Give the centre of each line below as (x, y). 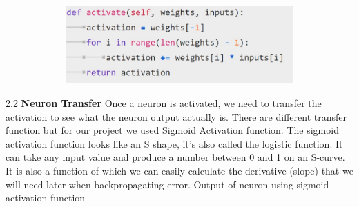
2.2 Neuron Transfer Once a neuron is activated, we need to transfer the (164, 102)
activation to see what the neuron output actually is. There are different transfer (176, 116)
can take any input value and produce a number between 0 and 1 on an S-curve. (175, 157)
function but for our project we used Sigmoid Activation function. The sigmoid (172, 130)
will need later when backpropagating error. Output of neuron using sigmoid (167, 184)
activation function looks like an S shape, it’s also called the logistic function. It (174, 143)
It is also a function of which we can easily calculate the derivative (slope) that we (179, 170)
